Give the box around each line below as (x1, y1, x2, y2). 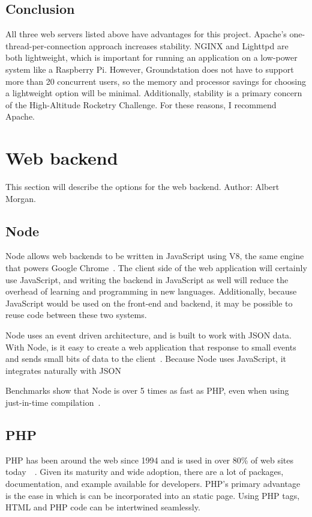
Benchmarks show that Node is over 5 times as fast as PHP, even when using (5, 384, 289, 397)
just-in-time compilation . (5, 396, 101, 408)
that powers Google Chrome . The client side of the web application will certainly (5, 262, 307, 274)
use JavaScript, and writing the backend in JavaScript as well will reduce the (5, 273, 289, 286)
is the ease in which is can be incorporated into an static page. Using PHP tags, (5, 489, 300, 501)
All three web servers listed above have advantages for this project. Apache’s (5, 28, 287, 40)
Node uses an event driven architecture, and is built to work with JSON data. (5, 329, 292, 341)
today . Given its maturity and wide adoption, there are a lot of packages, (5, 465, 284, 478)
